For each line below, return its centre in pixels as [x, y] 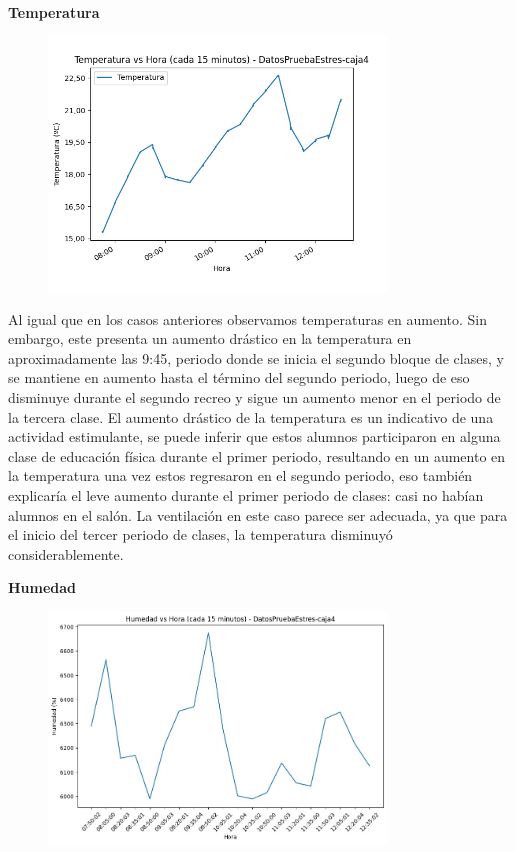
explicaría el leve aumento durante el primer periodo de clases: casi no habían [246, 494]
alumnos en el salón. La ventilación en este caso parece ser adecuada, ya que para [258, 514]
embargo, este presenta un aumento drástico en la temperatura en [210, 338]
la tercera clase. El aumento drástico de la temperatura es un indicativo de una [251, 416]
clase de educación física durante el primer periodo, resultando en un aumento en [257, 455]
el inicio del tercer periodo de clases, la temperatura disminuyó [200, 534]
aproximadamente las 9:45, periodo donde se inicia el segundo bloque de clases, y [256, 357]
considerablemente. [66, 553]
